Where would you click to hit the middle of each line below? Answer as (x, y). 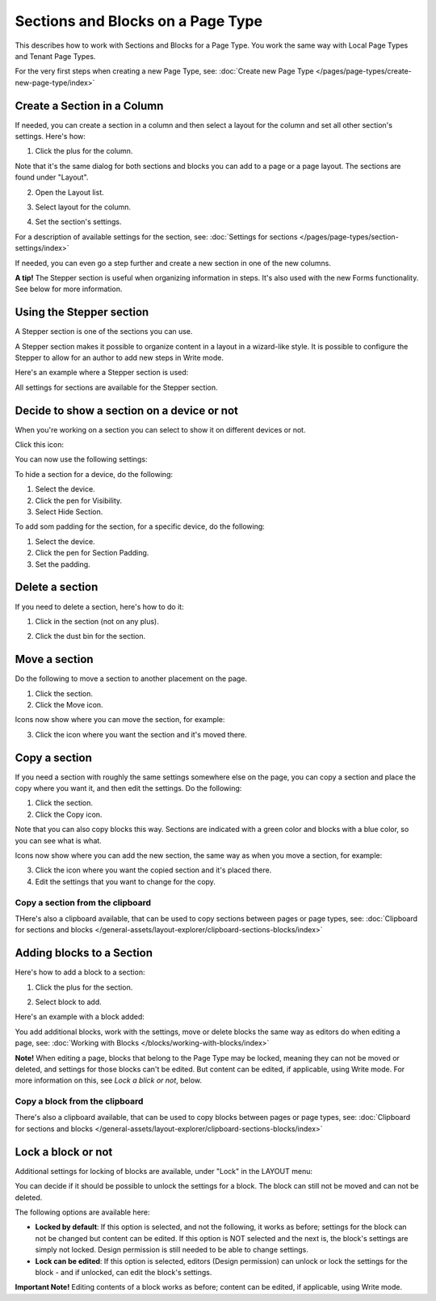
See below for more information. (69, 289)
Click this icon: (40, 445)
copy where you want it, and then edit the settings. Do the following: (128, 788)
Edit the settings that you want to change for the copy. (125, 881)
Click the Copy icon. (69, 814)
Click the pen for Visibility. (79, 501)
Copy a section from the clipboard (83, 902)
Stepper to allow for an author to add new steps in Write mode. (119, 357)
